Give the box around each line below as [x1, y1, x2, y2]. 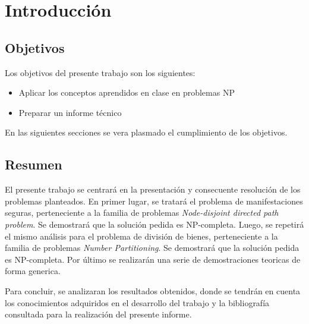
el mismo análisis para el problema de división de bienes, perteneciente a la [5, 229, 278, 242]
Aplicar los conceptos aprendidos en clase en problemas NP [18, 86, 235, 99]
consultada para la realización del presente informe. [5, 308, 192, 320]
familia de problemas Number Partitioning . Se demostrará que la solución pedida [5, 241, 299, 254]
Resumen [5, 155, 62, 174]
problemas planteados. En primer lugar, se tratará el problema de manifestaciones [5, 194, 303, 207]
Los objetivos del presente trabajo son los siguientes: [5, 66, 196, 78]
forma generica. [5, 265, 61, 277]
